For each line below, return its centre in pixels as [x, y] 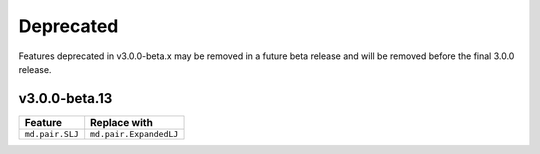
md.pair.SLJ [51, 133]
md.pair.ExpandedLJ [134, 133]
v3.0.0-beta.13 [65, 98]
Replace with [122, 122]
